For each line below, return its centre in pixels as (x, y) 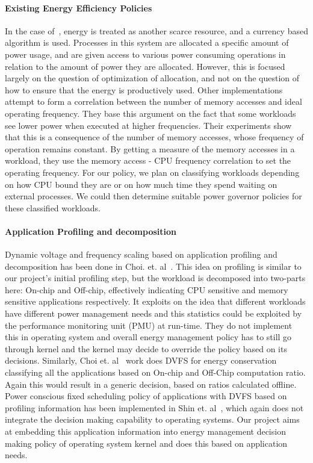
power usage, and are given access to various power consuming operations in (145, 54)
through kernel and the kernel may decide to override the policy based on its (146, 348)
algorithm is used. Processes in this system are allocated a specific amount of (147, 42)
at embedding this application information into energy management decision (145, 431)
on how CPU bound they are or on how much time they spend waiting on (141, 184)
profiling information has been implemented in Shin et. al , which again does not (154, 407)
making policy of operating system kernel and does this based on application (146, 443)
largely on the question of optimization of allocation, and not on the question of (152, 78)
